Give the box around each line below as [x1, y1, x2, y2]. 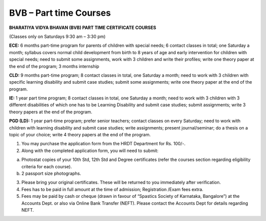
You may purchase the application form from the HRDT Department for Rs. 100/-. [21, 141, 186, 147]
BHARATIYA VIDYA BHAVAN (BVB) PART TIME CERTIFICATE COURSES [9, 25, 156, 31]
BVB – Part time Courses [9, 7, 111, 18]
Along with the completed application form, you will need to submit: [21, 148, 159, 154]
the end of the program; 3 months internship [9, 63, 100, 69]
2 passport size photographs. [21, 170, 81, 176]
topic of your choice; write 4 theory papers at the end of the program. [9, 132, 151, 138]
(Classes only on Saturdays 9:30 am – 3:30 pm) [9, 33, 106, 39]
